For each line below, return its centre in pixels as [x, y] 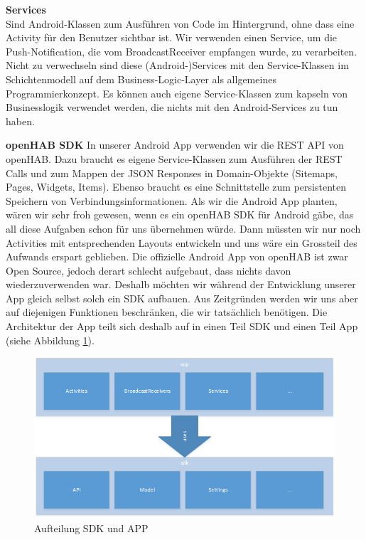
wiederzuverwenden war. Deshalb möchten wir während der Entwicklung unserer [181, 284]
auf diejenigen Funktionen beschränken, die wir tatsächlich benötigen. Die [167, 312]
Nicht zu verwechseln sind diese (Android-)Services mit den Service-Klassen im [177, 65]
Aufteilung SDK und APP [91, 528]
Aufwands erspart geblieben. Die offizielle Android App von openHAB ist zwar [177, 256]
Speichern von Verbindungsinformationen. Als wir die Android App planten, [172, 200]
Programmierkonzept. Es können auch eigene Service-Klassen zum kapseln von [177, 93]
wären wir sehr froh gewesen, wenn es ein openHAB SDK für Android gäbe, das [180, 215]
